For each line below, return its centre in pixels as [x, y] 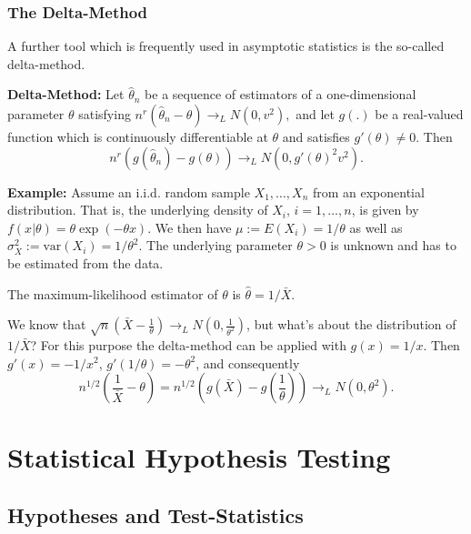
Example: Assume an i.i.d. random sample [129, 191]
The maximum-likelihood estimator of [113, 293]
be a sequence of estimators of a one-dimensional [281, 94]
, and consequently [248, 363]
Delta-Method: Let [66, 94]
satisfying [105, 114]
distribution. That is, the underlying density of [138, 210]
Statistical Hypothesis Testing [199, 457]
